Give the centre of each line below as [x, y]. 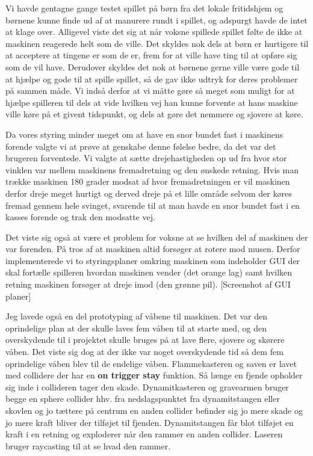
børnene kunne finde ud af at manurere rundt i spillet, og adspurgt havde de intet [156, 20]
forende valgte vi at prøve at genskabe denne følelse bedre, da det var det [141, 146]
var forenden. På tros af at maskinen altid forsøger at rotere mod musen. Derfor [153, 249]
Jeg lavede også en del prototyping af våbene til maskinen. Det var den [136, 316]
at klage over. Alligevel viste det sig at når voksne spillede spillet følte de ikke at [154, 32]
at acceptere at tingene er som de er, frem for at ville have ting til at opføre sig [151, 55]
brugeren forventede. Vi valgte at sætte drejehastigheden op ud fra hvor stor [146, 158]
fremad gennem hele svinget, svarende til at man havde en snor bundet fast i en [153, 205]
